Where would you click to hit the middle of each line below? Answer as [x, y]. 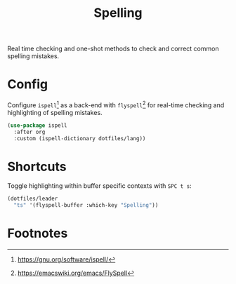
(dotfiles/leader [33, 199]
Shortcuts [37, 167]
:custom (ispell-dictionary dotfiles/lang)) [80, 138]
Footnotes [38, 234]
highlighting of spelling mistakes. [55, 112]
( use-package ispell [38, 125]
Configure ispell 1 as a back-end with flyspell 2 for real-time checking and [116, 104]
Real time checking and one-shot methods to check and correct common [113, 49]
